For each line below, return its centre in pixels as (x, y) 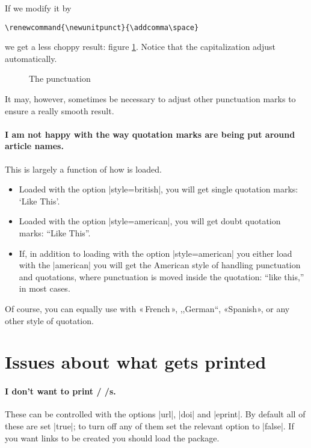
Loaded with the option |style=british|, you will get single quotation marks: (159, 189)
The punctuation (60, 78)
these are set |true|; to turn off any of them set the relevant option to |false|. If (149, 425)
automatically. (31, 58)
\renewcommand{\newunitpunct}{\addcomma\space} (102, 27)
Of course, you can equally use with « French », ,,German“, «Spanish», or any (147, 308)
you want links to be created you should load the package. (112, 437)
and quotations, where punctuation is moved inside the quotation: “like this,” (162, 276)
